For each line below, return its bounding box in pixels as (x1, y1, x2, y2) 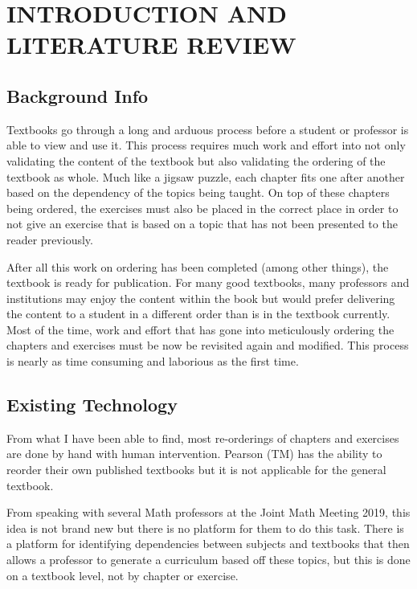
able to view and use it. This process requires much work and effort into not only (6, 137, 406, 153)
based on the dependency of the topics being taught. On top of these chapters (6, 184, 390, 201)
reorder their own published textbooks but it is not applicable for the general (6, 461, 386, 478)
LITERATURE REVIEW (6, 28, 296, 61)
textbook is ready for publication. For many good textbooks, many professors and (6, 274, 410, 291)
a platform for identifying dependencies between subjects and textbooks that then (6, 535, 410, 552)
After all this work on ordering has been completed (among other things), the (6, 258, 389, 275)
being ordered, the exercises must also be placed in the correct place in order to (6, 199, 399, 216)
